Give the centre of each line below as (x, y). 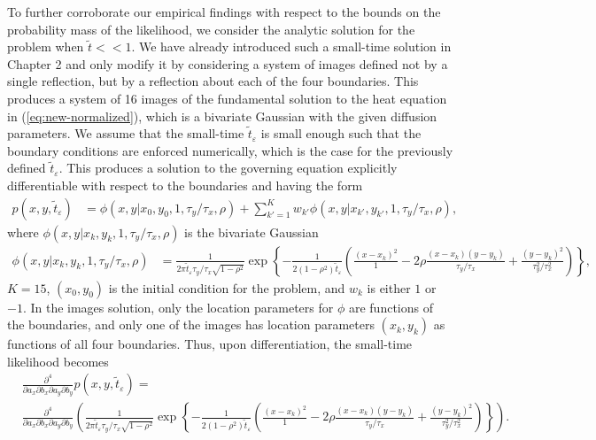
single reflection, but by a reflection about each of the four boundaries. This (213, 81)
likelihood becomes (58, 361)
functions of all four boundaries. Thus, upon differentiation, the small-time (210, 344)
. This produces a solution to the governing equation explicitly (228, 168)
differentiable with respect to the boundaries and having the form (185, 185)
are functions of (391, 307)
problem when (46, 46)
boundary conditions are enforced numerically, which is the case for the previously (230, 150)
